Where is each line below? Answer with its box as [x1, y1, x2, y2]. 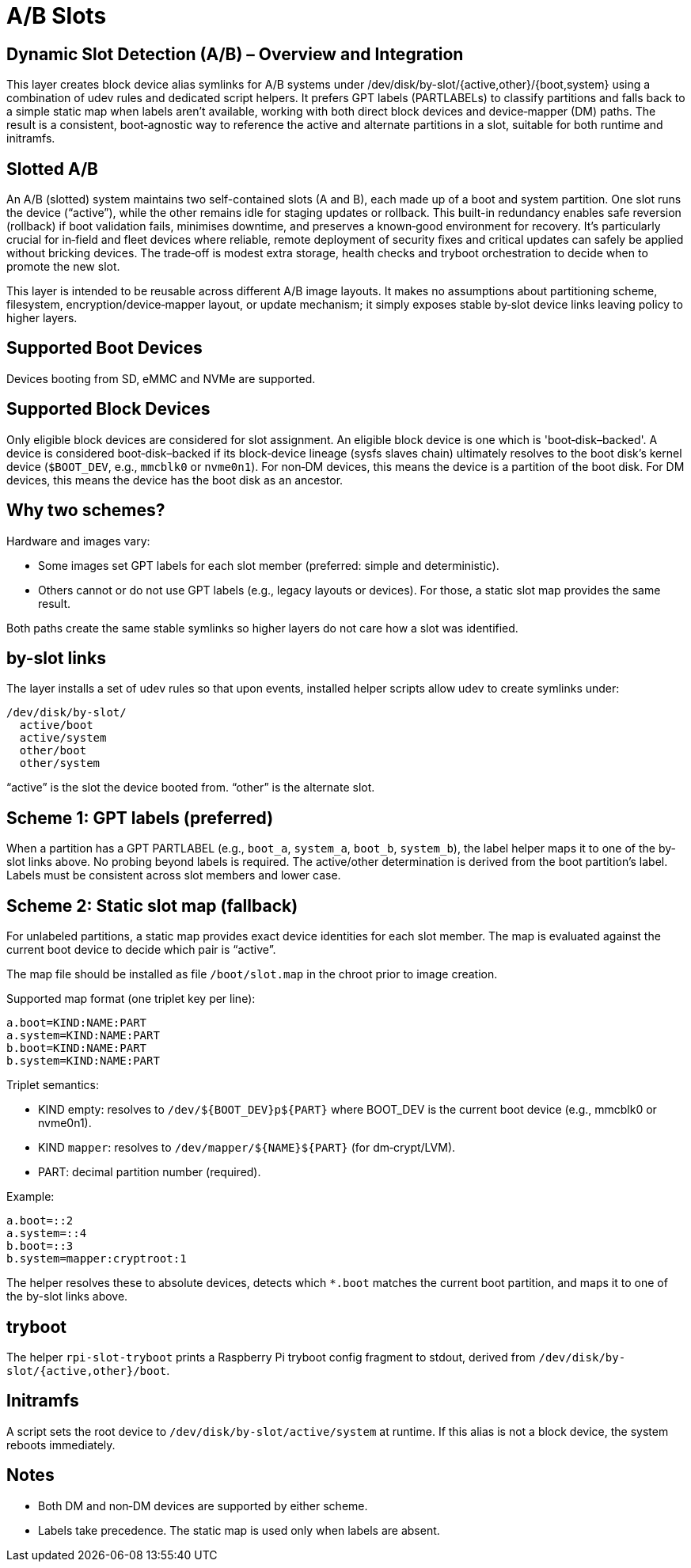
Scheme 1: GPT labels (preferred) [6, 807, 274, 828]
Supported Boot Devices [6, 338, 203, 359]
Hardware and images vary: [6, 533, 150, 548]
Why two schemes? [6, 500, 165, 521]
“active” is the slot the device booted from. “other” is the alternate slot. [6, 780, 375, 795]
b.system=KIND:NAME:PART [6, 1054, 160, 1068]
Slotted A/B [6, 158, 98, 179]
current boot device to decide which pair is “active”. [6, 943, 276, 957]
